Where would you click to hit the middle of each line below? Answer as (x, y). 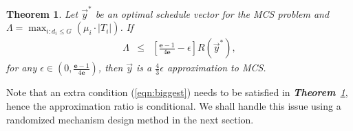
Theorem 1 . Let (42, 13)
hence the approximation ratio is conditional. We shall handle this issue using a (174, 105)
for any (22, 68)
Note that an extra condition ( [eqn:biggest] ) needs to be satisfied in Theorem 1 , (177, 92)
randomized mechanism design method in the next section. (130, 119)
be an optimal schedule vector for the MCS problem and (212, 13)
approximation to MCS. (216, 68)
